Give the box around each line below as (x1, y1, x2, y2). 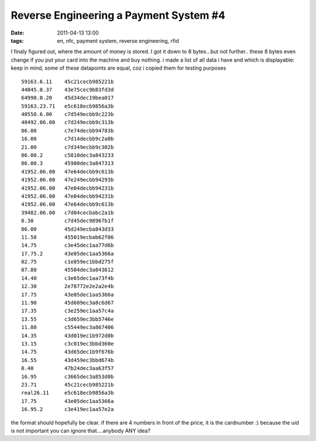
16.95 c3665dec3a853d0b (21, 373, 114, 380)
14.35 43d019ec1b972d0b (21, 332, 114, 339)
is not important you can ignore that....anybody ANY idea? (11, 427, 151, 434)
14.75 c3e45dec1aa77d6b (21, 242, 114, 249)
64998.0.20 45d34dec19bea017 (21, 94, 114, 101)
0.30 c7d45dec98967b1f (21, 217, 114, 224)
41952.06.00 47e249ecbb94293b (21, 176, 114, 183)
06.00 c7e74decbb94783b (21, 127, 114, 134)
